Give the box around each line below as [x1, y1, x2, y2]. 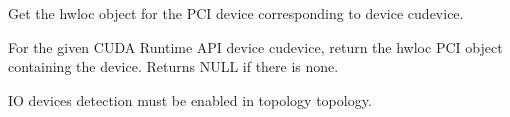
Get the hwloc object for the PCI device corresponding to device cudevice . [8, 3, 464, 23]
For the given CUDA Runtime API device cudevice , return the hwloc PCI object [8, 36, 503, 57]
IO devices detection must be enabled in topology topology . [8, 89, 372, 110]
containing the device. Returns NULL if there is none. [8, 56, 339, 77]
